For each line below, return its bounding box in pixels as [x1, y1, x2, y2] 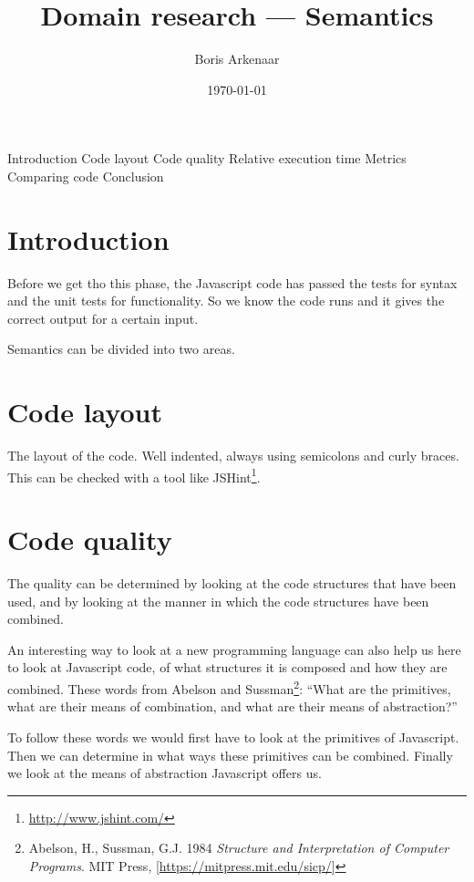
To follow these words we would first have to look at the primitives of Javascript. [7, 727, 459, 746]
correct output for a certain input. [7, 308, 199, 327]
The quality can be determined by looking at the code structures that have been [7, 574, 457, 593]
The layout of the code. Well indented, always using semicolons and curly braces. [7, 446, 459, 465]
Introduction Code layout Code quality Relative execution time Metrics [7, 149, 407, 168]
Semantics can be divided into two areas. [7, 339, 235, 358]
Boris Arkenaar [194, 49, 280, 68]
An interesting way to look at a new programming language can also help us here [7, 639, 461, 659]
